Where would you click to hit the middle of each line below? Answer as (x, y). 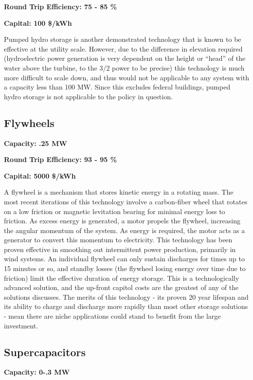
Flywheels (29, 122)
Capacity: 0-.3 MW (37, 372)
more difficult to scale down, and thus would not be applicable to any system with (126, 77)
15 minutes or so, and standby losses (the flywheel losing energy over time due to (125, 268)
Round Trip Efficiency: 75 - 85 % (61, 6)
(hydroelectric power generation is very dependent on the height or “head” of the (125, 58)
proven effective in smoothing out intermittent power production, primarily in (120, 249)
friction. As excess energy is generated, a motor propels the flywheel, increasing (122, 221)
